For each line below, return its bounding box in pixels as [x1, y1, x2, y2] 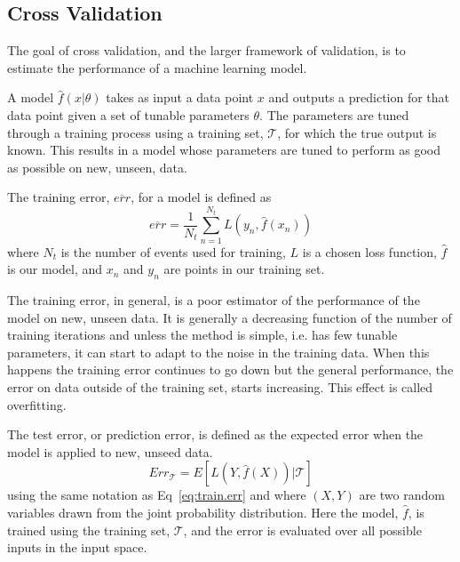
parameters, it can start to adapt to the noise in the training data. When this [7, 342, 430, 361]
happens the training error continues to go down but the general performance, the [7, 360, 454, 379]
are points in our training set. [163, 260, 325, 278]
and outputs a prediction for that [268, 88, 450, 107]
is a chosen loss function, [302, 242, 437, 261]
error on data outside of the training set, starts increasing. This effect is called [7, 378, 433, 397]
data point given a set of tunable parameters [7, 105, 250, 124]
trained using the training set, [7, 520, 171, 539]
